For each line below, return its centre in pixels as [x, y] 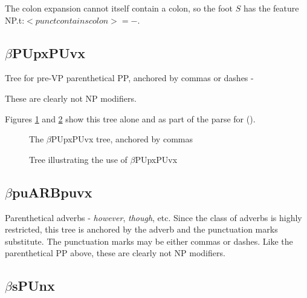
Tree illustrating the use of [78, 159]
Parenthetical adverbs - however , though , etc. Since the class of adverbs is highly [153, 217]
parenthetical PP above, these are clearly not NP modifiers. [115, 253]
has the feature [271, 8]
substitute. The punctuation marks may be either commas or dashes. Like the [149, 241]
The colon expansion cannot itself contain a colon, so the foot [119, 8]
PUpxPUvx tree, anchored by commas [122, 139]
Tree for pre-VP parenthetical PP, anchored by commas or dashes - [129, 78]
